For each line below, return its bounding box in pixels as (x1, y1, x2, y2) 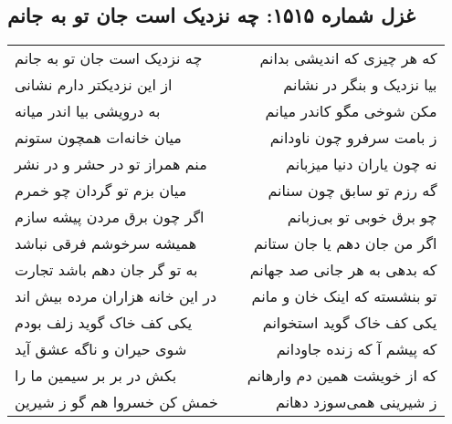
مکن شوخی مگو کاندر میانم (265, 100, 437, 122)
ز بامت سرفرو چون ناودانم (269, 127, 437, 149)
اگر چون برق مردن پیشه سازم (15, 206, 205, 228)
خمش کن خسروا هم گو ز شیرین (15, 391, 218, 413)
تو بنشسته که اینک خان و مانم (251, 285, 437, 307)
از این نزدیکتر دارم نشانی (15, 74, 173, 96)
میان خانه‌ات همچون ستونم (15, 127, 182, 149)
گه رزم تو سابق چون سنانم (268, 180, 437, 202)
